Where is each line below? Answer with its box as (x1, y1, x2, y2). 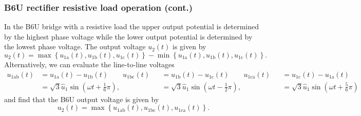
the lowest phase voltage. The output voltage (4, 41, 146, 52)
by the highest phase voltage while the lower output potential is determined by (4, 31, 253, 42)
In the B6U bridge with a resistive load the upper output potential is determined (4, 21, 259, 32)
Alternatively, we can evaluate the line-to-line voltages (4, 59, 175, 69)
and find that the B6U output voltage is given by (4, 93, 159, 104)
